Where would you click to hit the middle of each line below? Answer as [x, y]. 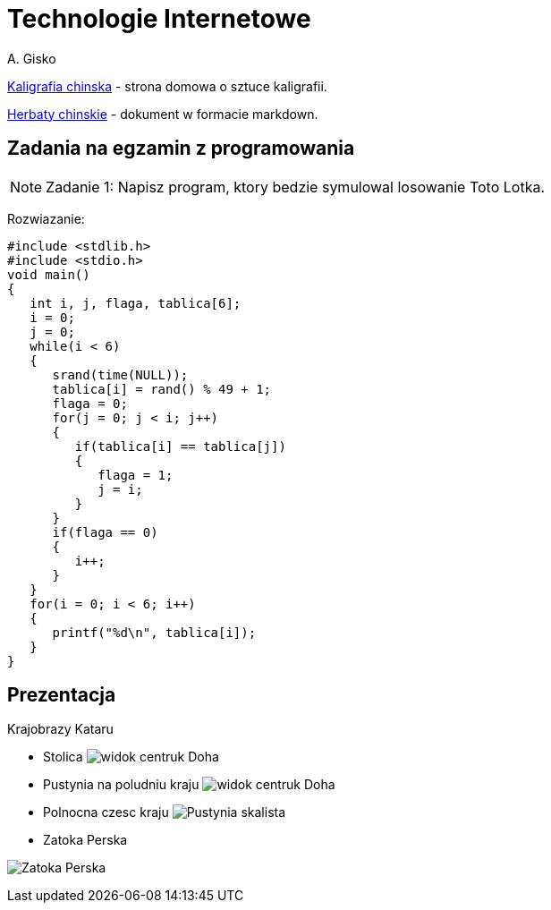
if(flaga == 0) [105, 532]
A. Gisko [32, 58]
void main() [49, 274]
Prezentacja [62, 695]
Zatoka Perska [85, 840]
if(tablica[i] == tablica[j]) [180, 446]
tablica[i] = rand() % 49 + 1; [162, 389]
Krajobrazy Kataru [60, 729]
